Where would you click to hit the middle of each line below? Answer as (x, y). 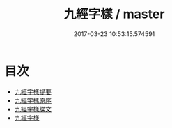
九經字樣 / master (114, 14)
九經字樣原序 (33, 100)
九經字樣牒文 (33, 109)
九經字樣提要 (33, 91)
